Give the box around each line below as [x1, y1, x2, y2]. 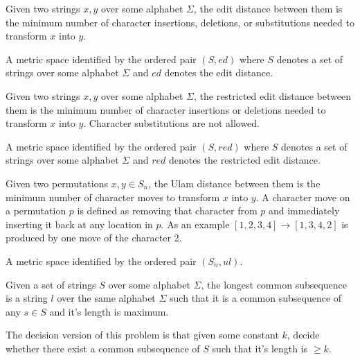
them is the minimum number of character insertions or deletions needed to [6, 102, 326, 117]
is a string [6, 291, 48, 305]
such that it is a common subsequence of [170, 291, 342, 305]
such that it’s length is [212, 341, 308, 355]
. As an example [161, 216, 230, 231]
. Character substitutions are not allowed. [83, 116, 260, 130]
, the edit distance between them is [193, 1, 343, 15]
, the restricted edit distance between [193, 88, 351, 103]
